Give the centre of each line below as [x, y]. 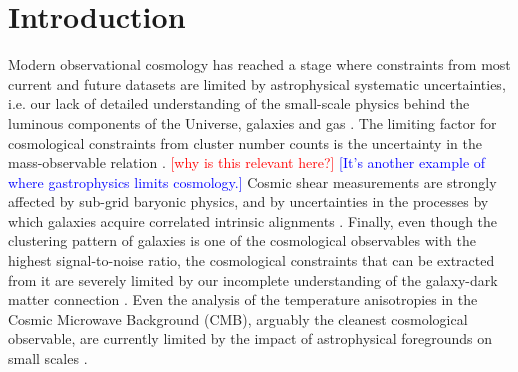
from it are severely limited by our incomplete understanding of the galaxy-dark [253, 279]
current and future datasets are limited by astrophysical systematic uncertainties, [257, 83]
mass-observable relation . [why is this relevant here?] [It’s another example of [247, 162]
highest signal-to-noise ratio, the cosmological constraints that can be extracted [251, 260]
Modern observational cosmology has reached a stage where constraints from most [259, 64]
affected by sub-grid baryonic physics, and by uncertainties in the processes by [248, 201]
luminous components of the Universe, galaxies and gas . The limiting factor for [252, 122]
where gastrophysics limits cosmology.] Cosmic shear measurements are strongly [252, 181]
